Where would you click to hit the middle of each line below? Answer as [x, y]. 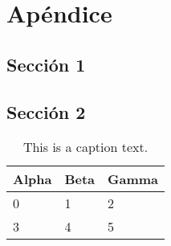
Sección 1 [46, 64]
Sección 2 [46, 111]
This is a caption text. [85, 147]
